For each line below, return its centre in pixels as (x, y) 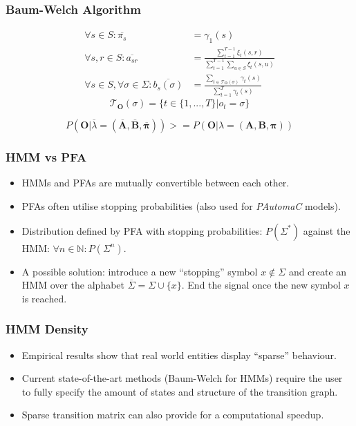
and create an (318, 271)
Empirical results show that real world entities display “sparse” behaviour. (179, 355)
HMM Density (47, 329)
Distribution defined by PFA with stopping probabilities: (142, 230)
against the (327, 230)
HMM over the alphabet (73, 285)
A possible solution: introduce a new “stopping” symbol (140, 271)
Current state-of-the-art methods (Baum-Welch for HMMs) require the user (182, 378)
